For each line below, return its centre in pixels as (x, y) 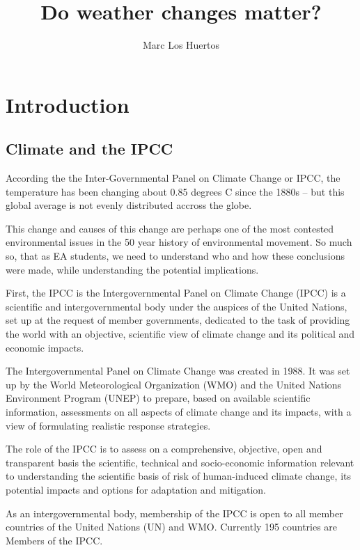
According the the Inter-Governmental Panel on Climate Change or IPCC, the (173, 178)
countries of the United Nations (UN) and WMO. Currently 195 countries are (172, 527)
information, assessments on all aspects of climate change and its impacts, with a (179, 412)
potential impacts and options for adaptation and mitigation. (136, 489)
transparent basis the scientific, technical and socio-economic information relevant (180, 462)
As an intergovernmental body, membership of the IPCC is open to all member (174, 513)
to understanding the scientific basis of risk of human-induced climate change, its (178, 476)
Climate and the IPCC (89, 149)
